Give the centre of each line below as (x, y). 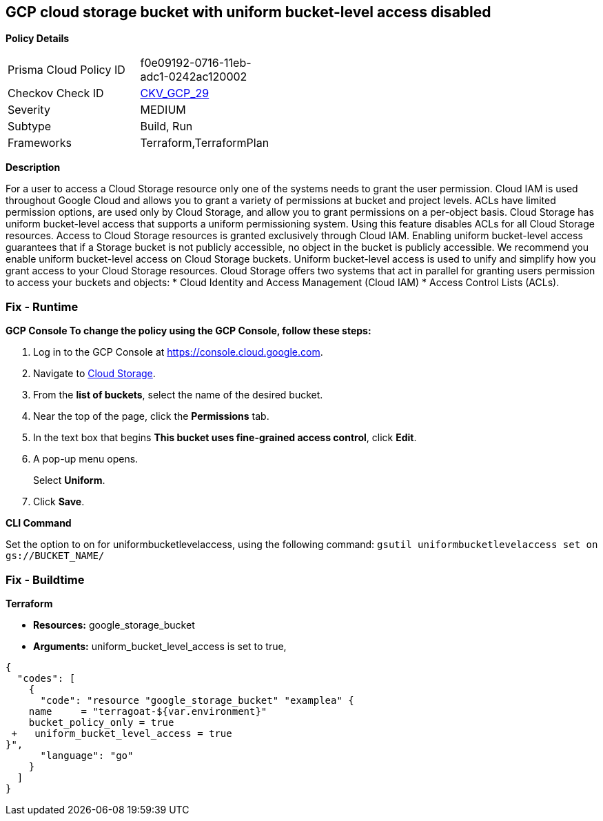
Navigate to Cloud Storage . (94, 374)
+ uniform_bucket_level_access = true (122, 733)
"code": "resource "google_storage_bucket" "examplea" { (197, 700)
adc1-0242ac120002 (194, 77)
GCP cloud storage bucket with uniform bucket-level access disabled (248, 12)
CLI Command (39, 523)
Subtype (30, 126)
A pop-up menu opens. (86, 459)
